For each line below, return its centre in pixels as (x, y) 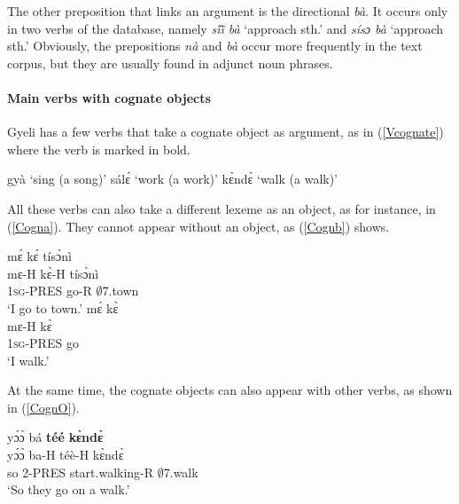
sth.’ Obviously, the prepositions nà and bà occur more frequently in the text (215, 46)
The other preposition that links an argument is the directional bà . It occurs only (228, 11)
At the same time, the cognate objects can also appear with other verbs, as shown (230, 390)
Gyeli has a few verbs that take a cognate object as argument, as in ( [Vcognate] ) (226, 132)
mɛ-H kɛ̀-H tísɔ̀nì (53, 273)
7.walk (181, 472)
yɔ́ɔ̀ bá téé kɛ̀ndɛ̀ (55, 437)
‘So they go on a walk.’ (69, 489)
